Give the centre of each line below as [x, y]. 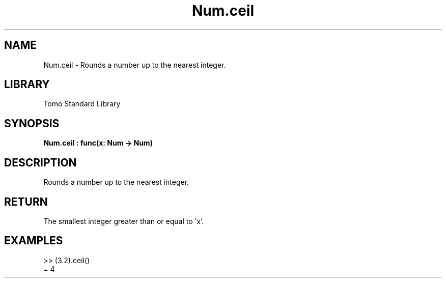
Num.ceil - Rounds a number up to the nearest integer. [135, 65]
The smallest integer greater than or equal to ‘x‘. [124, 221]
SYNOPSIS [32, 123]
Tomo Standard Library [82, 104]
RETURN [26, 202]
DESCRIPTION [40, 162]
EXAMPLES [34, 241]
